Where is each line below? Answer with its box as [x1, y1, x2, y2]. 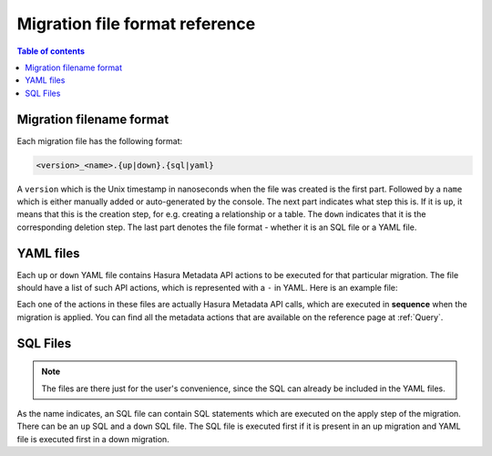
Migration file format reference [16, 14, 256, 34]
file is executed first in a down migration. [16, 433, 170, 444]
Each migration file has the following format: [16, 135, 183, 146]
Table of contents [16, 46, 86, 57]
